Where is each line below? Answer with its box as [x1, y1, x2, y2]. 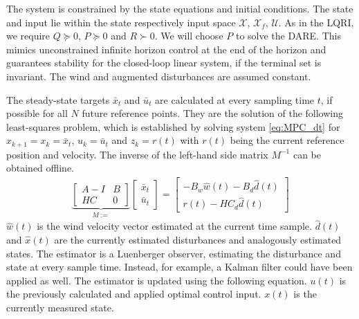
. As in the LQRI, [278, 15, 354, 29]
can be [293, 147, 321, 161]
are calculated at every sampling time [155, 92, 315, 107]
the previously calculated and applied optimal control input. [6, 286, 261, 301]
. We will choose [154, 28, 223, 43]
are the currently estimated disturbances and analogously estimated [54, 233, 342, 247]
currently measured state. [6, 300, 114, 314]
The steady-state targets [6, 92, 110, 107]
